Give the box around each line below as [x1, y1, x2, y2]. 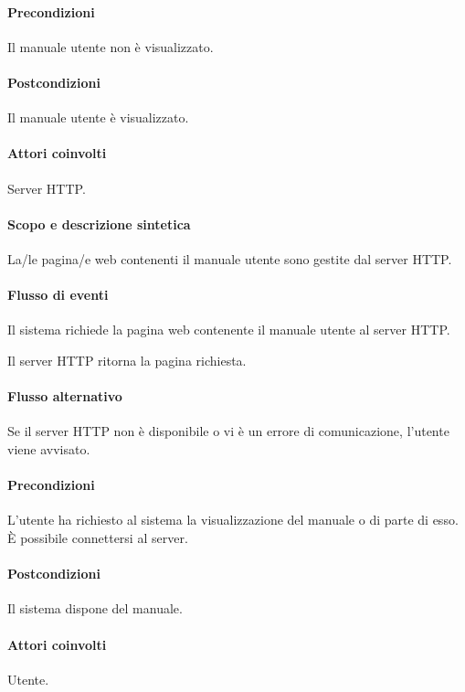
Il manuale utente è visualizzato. [7, 108, 189, 127]
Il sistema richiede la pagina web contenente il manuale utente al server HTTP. [7, 320, 450, 339]
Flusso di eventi [7, 285, 109, 304]
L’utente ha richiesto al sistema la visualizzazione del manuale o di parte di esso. [7, 510, 459, 529]
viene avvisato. [7, 439, 90, 458]
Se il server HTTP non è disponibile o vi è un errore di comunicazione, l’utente [7, 421, 449, 441]
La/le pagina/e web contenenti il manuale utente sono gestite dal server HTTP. [7, 249, 452, 268]
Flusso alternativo [7, 387, 122, 406]
